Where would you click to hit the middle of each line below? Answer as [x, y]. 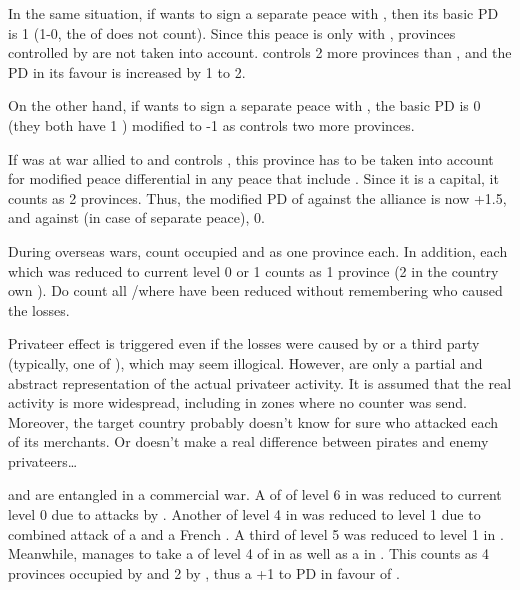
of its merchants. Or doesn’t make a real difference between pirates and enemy [248, 441]
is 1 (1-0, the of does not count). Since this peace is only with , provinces [232, 32]
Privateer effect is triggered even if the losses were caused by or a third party [244, 343]
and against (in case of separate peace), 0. [136, 217]
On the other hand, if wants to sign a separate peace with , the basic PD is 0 [244, 105]
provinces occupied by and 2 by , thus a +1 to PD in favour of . [204, 572]
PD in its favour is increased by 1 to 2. [127, 71]
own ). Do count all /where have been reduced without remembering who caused [255, 290]
